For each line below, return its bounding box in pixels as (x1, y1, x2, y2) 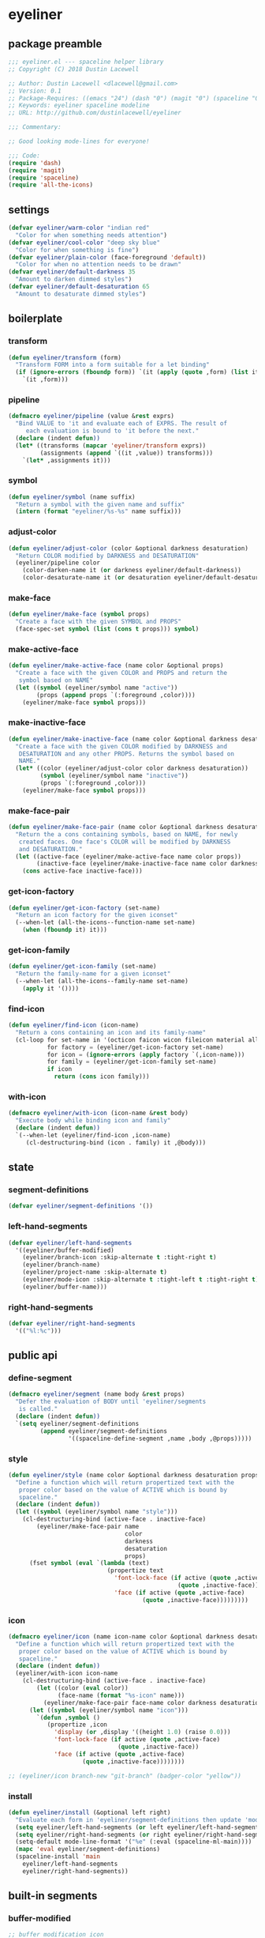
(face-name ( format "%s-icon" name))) (58, 1691, 185, 1699)
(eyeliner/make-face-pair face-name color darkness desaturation (43, 1699, 263, 1706)
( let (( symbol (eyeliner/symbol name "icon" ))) (28, 1706, 189, 1714)
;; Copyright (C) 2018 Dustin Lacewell (8, 65, 140, 73)
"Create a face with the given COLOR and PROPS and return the (15, 669, 227, 677)
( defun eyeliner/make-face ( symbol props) (8, 610, 150, 618)
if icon (47, 1065, 73, 1073)
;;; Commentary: (8, 123, 62, 131)
